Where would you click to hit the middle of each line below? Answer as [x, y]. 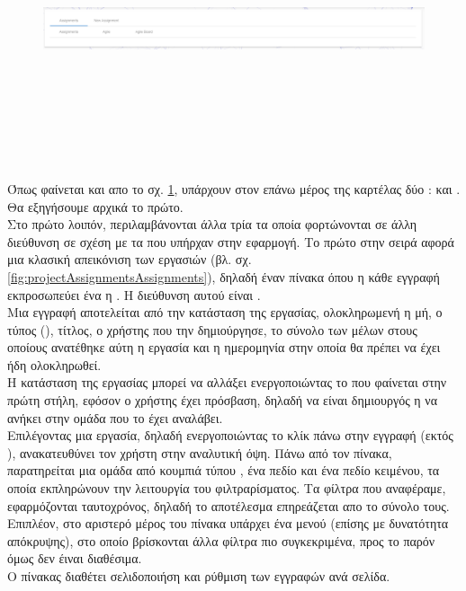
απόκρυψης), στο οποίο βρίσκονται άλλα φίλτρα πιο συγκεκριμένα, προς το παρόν [221, 540]
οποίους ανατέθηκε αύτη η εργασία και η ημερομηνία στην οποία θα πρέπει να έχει [224, 347]
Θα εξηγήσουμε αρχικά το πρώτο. [95, 206]
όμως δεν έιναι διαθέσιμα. [75, 558]
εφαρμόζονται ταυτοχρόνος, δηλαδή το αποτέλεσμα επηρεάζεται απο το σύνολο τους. [229, 505]
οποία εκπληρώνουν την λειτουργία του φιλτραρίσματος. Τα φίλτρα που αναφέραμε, [227, 488]
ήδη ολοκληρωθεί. [54, 364]
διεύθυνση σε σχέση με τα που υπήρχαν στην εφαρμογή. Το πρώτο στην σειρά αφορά [231, 241]
